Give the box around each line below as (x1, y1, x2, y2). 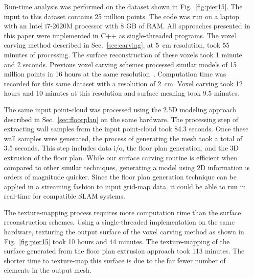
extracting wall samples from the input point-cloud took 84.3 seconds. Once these (4, 124, 249, 134)
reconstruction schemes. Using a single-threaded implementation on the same (4, 217, 235, 227)
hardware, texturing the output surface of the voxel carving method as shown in (4, 227, 244, 237)
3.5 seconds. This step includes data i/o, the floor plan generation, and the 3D (4, 143, 239, 153)
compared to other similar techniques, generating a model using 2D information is (4, 162, 250, 172)
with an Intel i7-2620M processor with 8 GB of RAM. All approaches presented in (4, 21, 250, 31)
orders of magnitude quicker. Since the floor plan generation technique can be (4, 172, 237, 182)
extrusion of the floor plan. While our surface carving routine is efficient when (4, 152, 237, 162)
